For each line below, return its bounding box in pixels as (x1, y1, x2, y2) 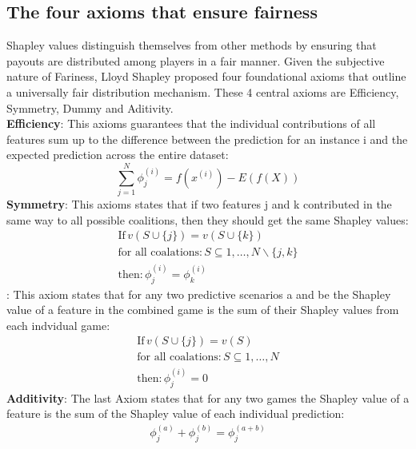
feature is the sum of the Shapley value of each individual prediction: (6, 405, 345, 422)
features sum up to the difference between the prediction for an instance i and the (6, 130, 408, 147)
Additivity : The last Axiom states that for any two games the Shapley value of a (6, 389, 410, 406)
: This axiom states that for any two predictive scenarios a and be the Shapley (6, 285, 391, 302)
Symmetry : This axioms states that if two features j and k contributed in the (6, 196, 392, 213)
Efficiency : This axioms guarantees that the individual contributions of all (6, 115, 376, 132)
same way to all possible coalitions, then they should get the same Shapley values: (6, 211, 409, 228)
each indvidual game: (6, 316, 110, 333)
